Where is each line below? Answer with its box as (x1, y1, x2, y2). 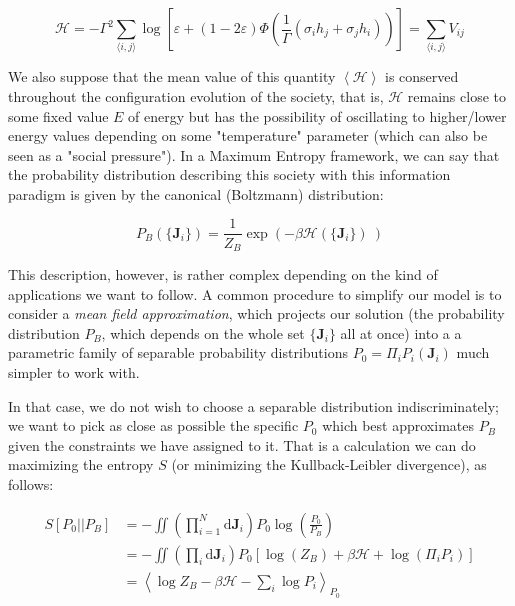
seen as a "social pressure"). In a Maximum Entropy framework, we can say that (8, 144, 500, 165)
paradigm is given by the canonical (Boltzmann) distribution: (8, 183, 384, 204)
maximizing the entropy (8, 454, 154, 475)
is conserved (385, 66, 459, 87)
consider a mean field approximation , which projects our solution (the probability (8, 303, 505, 324)
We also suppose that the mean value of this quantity (8, 66, 336, 87)
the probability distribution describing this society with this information (8, 164, 451, 185)
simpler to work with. (8, 361, 140, 382)
